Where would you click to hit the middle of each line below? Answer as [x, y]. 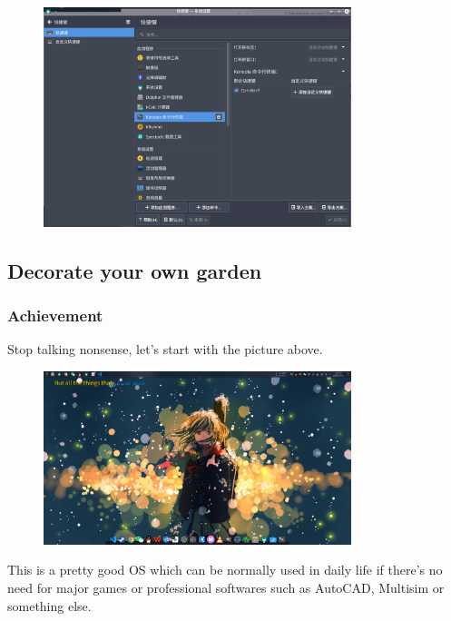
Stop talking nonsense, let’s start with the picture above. [165, 349]
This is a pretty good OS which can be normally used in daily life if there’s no [225, 570]
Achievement [55, 315]
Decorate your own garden [135, 270]
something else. [49, 605]
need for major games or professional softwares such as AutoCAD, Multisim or [226, 587]
